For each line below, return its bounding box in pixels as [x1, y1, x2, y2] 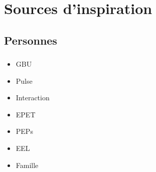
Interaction [16, 92, 50, 103]
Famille [16, 159, 39, 170]
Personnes [4, 32, 57, 48]
